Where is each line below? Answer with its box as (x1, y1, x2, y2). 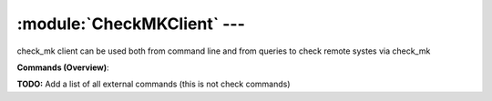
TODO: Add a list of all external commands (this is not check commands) (16, 78, 291, 90)
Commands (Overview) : (16, 62, 109, 73)
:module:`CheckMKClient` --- (16, 14, 246, 34)
